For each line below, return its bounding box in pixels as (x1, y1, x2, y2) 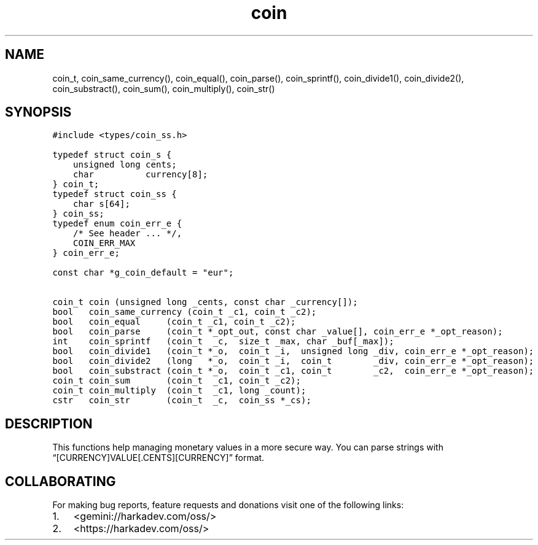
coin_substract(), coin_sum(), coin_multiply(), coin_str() (52, 83, 275, 94)
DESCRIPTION (5, 416, 93, 431)
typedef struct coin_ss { (52, 189, 177, 199)
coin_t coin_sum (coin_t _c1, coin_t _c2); (52, 376, 301, 386)
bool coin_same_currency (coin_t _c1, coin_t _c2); (52, 307, 317, 317)
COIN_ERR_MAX (73, 238, 136, 249)
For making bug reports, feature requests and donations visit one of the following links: (52, 500, 404, 511)
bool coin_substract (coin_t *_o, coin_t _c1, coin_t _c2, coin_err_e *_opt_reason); (52, 366, 534, 376)
